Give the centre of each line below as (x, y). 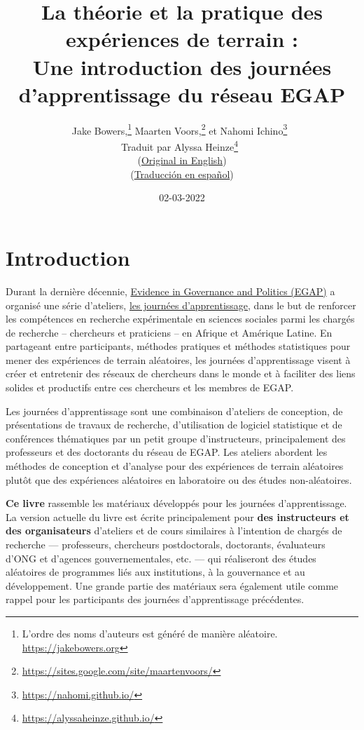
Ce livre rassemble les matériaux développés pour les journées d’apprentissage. (176, 503)
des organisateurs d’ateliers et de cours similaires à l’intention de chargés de (174, 530)
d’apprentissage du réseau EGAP (182, 94)
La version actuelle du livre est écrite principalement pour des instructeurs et (177, 516)
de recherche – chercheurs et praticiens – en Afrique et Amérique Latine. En (169, 332)
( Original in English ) (182, 160)
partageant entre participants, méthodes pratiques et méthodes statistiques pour (178, 346)
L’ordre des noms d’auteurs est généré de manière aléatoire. (150, 633)
